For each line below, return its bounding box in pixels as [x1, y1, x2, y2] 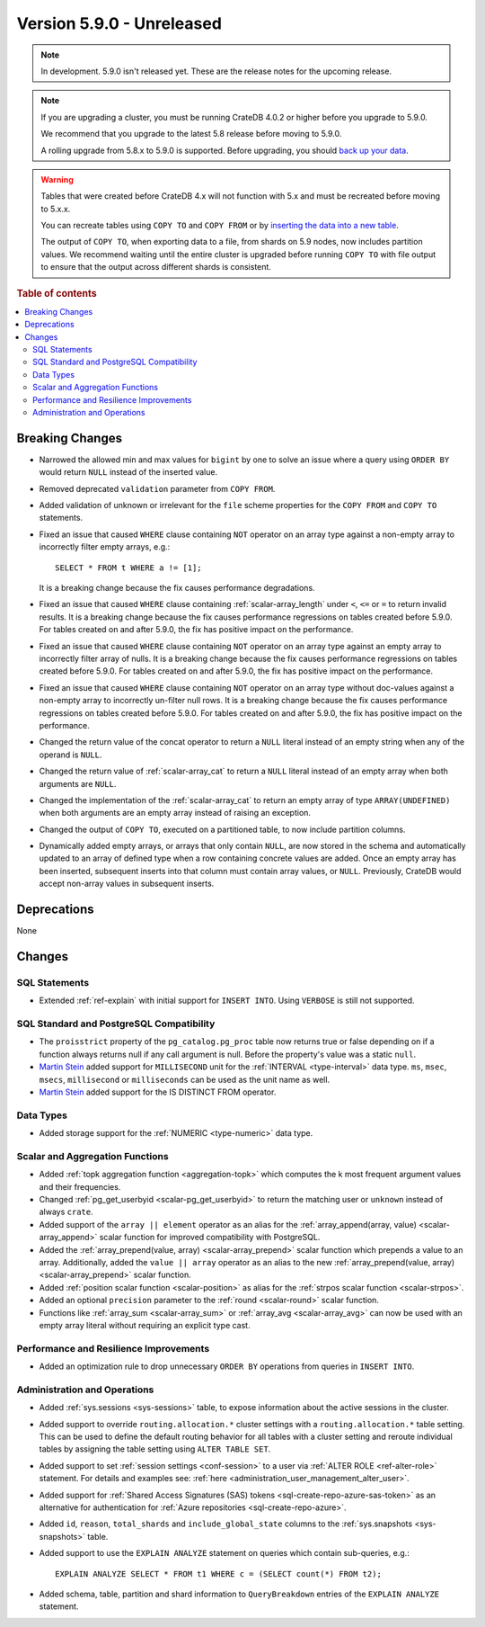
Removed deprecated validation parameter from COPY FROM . [39, 483, 276, 494]
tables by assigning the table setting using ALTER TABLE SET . [39, 1444, 271, 1454]
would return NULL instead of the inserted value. [39, 467, 218, 478]
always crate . [39, 1206, 93, 1218]
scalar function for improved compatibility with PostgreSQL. [99, 1232, 321, 1243]
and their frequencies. [39, 1181, 121, 1192]
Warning [40, 174, 74, 184]
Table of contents [16, 287, 98, 299]
